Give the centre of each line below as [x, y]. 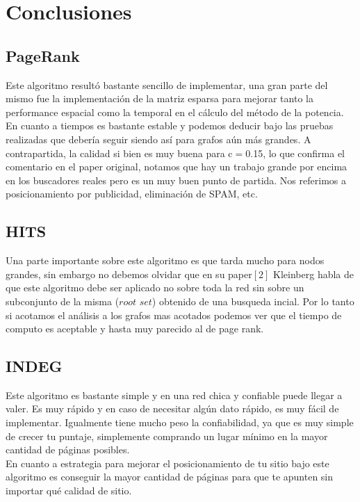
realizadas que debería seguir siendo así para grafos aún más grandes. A [158, 139]
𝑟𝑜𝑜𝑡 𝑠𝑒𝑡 [136, 302]
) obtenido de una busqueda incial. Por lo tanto [253, 301]
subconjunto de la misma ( [63, 301]
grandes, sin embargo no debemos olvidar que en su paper [129, 274]
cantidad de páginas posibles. [68, 450]
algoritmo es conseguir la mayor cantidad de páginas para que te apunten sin [170, 477]
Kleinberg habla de [314, 274]
